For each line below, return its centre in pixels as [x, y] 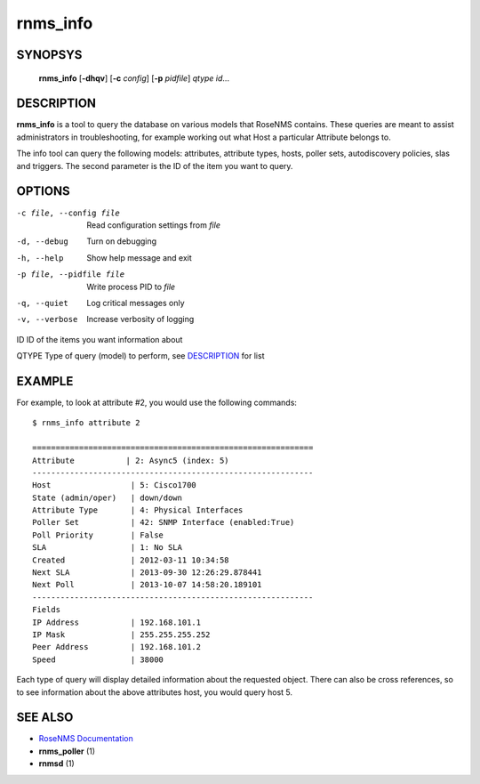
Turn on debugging [122, 241]
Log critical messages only [136, 303]
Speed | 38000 [98, 659]
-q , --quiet [42, 303]
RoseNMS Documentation [86, 739]
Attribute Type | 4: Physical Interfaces [138, 510]
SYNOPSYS [49, 55]
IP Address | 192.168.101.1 [117, 622]
